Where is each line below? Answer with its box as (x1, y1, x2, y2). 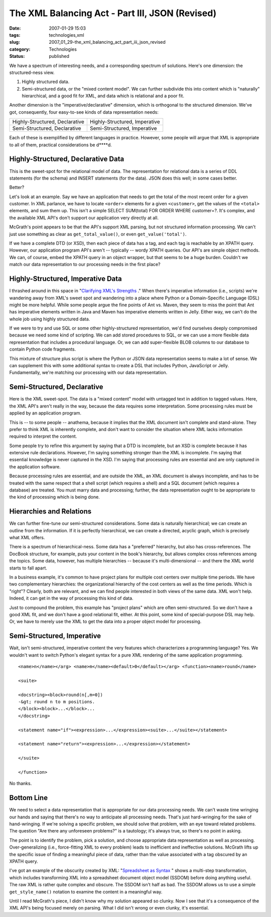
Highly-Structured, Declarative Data (9, 155, 124, 163)
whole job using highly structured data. (9, 316, 90, 322)
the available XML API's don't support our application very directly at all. (9, 214, 159, 221)
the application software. (9, 463, 61, 470)
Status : (9, 53, 25, 59)
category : (9, 46, 31, 52)
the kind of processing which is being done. (9, 494, 100, 500)
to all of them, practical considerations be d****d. (9, 141, 112, 148)
